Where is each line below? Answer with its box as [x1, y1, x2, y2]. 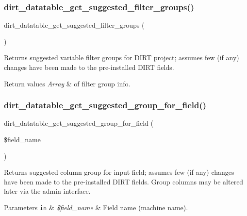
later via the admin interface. [4, 186, 91, 196]
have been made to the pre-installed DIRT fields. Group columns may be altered [4, 176, 244, 186]
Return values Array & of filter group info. [4, 78, 131, 88]
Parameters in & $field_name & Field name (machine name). [4, 202, 188, 212]
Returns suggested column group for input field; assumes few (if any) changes [4, 167, 234, 177]
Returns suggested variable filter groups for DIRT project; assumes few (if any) [4, 52, 239, 63]
